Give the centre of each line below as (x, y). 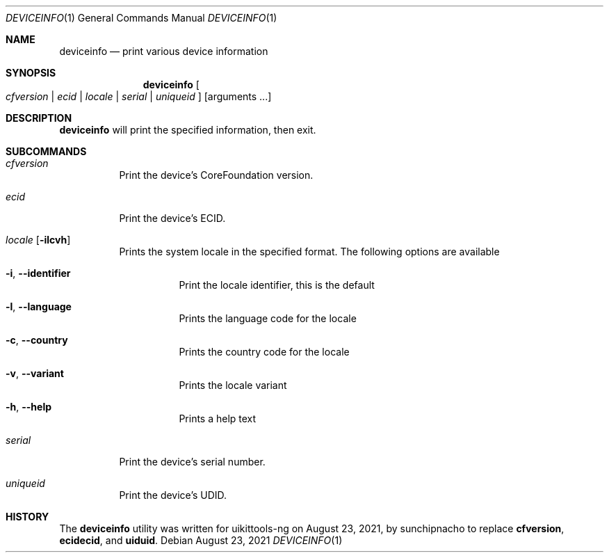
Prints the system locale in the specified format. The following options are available (309, 252)
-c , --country (37, 340)
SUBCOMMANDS (46, 151)
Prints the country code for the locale (264, 352)
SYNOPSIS (31, 73)
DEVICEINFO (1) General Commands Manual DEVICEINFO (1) (141, 18)
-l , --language (39, 306)
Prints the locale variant (233, 385)
